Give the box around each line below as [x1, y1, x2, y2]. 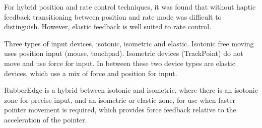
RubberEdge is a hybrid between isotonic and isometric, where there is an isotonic [4, 85, 258, 95]
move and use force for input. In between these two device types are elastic [4, 57, 235, 68]
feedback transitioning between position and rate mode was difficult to [4, 11, 222, 22]
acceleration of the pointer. [4, 114, 87, 124]
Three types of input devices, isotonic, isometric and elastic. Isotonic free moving [4, 38, 254, 48]
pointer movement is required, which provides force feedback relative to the [4, 104, 236, 115]
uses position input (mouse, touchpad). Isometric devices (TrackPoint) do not [4, 48, 243, 58]
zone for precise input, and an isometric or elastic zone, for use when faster [4, 94, 236, 105]
